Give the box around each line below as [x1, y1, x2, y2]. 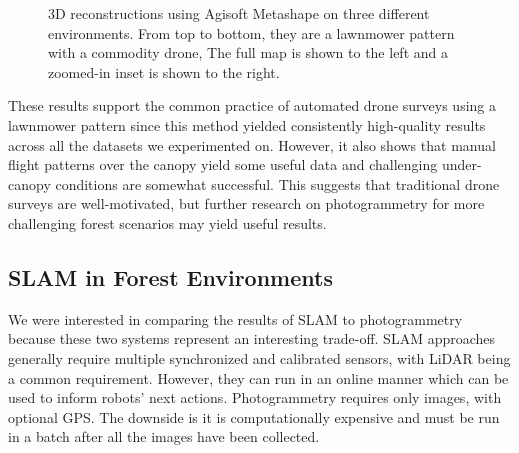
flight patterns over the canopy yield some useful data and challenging [8, 154, 438, 175]
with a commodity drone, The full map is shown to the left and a [48, 42, 448, 63]
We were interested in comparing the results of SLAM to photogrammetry [8, 308, 463, 329]
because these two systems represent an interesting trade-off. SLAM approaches [8, 328, 496, 349]
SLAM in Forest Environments [8, 261, 333, 292]
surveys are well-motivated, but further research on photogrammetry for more [8, 193, 485, 214]
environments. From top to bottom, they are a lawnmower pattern [48, 22, 455, 43]
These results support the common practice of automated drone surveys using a [8, 95, 496, 116]
